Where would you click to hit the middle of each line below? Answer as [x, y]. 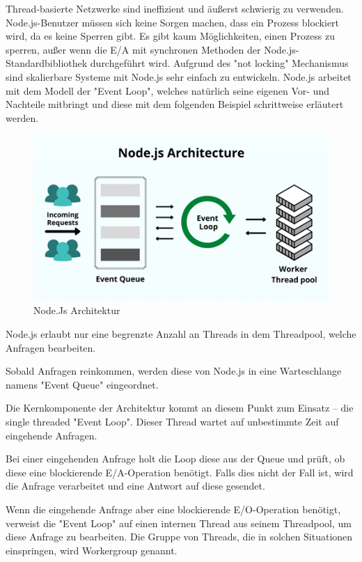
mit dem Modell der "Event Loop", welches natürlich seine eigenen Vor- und [167, 90]
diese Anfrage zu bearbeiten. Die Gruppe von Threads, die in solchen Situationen [179, 537]
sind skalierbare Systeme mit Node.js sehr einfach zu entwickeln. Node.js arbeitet [179, 76]
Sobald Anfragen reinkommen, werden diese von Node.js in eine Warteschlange [174, 371]
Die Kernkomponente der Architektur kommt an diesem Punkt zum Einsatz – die [180, 408]
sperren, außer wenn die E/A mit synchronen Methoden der [133, 49]
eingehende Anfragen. [52, 435]
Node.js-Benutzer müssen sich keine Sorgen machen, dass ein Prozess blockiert [173, 22]
